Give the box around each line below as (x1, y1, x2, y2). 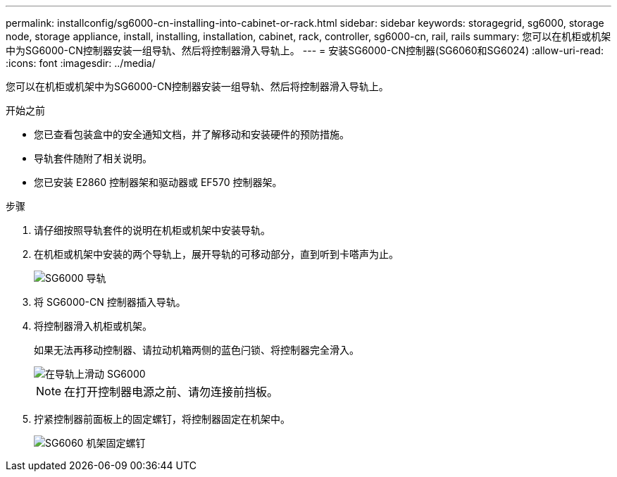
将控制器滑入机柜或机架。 (34, 320, 152, 332)
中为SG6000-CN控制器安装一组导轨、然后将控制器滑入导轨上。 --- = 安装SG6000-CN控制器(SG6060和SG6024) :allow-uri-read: (6, 44, 604, 56)
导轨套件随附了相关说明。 (34, 152, 152, 164)
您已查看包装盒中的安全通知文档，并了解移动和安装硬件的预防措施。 (34, 128, 349, 140)
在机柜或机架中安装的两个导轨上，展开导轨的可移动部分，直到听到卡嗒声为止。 (34, 248, 399, 260)
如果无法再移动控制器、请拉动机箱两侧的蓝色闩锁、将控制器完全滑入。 (34, 344, 359, 356)
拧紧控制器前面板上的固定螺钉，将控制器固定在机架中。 (34, 413, 290, 425)
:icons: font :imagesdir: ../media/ (6, 57, 156, 69)
